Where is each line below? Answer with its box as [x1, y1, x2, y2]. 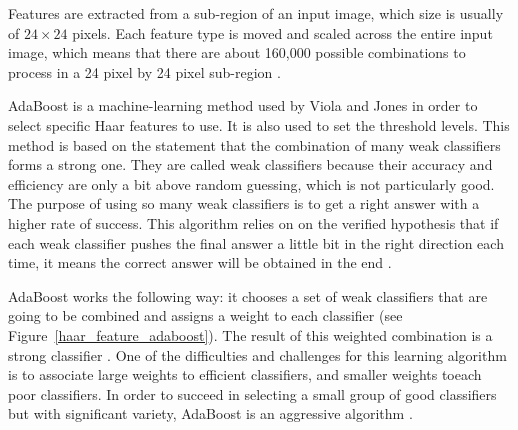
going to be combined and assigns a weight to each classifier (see [8, 305, 403, 326]
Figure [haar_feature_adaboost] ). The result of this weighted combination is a [8, 324, 493, 345]
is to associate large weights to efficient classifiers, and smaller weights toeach [8, 364, 482, 385]
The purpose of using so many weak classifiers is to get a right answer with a [8, 193, 480, 214]
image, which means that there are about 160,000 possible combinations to [8, 42, 466, 63]
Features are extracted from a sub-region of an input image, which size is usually [8, 3, 504, 23]
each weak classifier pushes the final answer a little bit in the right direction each [8, 232, 504, 253]
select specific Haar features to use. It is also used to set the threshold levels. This [8, 114, 510, 135]
